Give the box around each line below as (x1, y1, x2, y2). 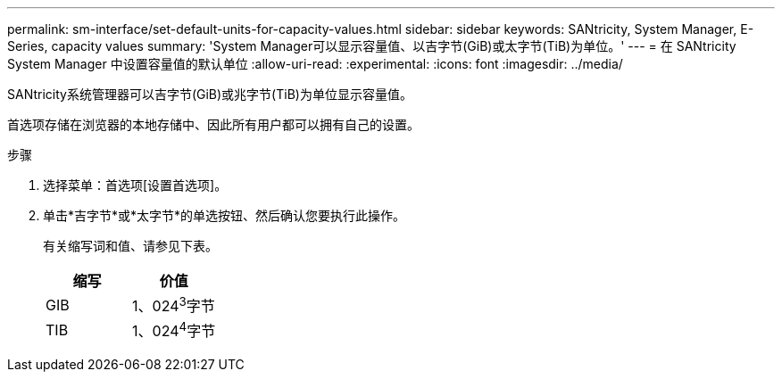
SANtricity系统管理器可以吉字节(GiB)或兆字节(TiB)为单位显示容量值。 (7, 87, 412, 102)
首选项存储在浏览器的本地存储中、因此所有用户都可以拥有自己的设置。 (7, 117, 420, 132)
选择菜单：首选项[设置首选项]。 (43, 177, 228, 193)
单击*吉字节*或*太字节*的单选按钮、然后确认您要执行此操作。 (43, 208, 406, 223)
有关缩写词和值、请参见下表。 (43, 238, 218, 253)
